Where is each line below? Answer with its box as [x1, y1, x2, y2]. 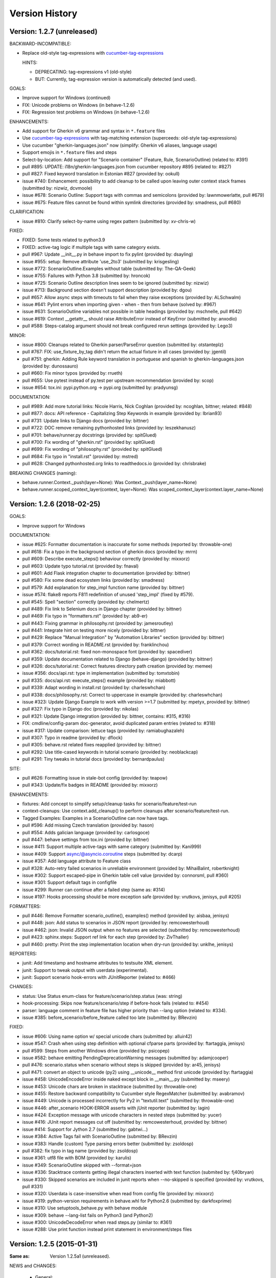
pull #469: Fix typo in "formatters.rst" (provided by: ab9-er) [22, 613, 148, 619]
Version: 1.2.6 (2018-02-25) [9, 500, 101, 509]
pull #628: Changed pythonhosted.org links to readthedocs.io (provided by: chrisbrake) [22, 461, 206, 467]
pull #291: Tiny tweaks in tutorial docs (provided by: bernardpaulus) [22, 756, 165, 762]
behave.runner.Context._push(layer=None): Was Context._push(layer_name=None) [22, 479, 197, 485]
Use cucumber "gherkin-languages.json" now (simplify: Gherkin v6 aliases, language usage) [22, 142, 217, 148]
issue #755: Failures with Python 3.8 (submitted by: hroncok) [22, 272, 150, 279]
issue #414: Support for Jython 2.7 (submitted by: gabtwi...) [22, 1126, 148, 1132]
